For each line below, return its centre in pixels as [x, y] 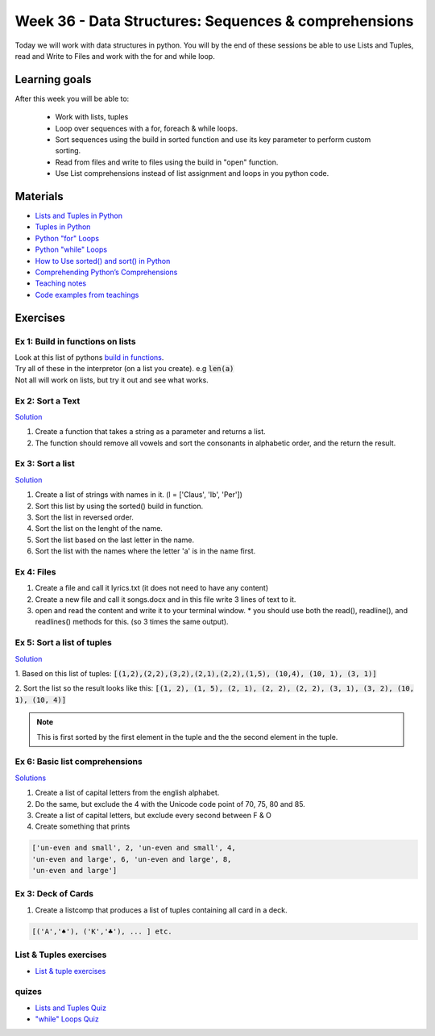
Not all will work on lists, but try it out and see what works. [112, 380]
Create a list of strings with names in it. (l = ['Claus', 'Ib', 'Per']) [139, 495]
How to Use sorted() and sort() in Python [103, 261]
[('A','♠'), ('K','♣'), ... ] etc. [102, 931]
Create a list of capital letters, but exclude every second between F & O [153, 815]
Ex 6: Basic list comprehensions [79, 762]
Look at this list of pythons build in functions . [89, 357]
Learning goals [53, 79]
